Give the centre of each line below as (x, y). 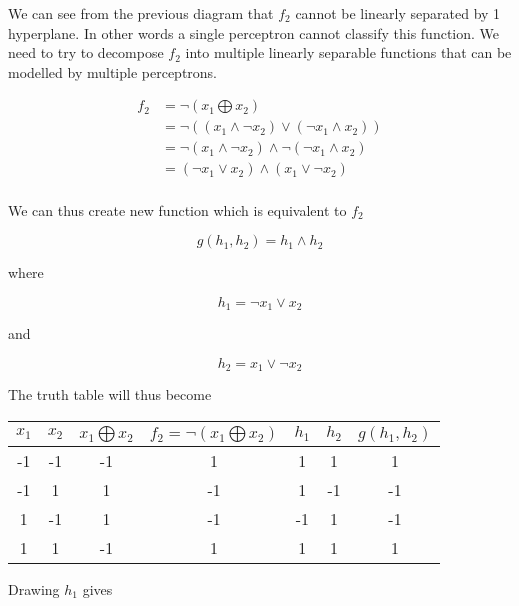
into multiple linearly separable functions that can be (348, 52)
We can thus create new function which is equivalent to (177, 209)
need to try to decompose (86, 52)
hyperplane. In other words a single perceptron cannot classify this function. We (254, 32)
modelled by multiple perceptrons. (113, 71)
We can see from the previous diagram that (141, 13)
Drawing (34, 588)
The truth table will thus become (110, 394)
